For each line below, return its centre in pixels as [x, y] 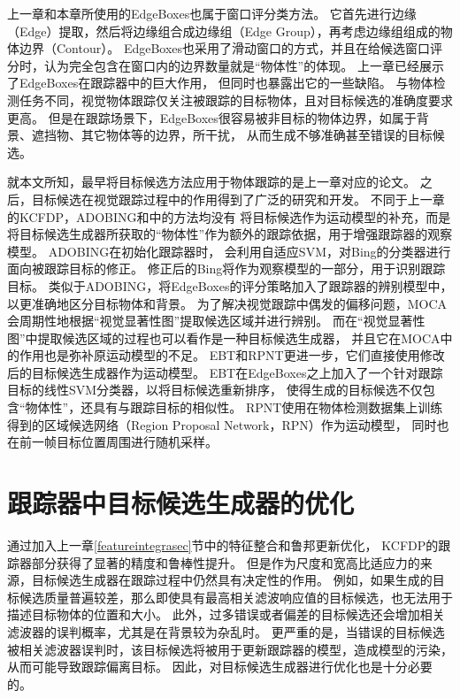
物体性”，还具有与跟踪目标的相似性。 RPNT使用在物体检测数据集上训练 [234, 407]
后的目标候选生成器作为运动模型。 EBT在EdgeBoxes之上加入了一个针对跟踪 [225, 372]
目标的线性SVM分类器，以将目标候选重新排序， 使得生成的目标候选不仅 [215, 390]
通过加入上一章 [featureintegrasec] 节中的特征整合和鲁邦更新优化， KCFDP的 [223, 545]
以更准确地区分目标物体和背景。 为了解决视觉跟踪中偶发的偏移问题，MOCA [227, 303]
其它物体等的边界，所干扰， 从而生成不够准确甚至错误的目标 [257, 135]
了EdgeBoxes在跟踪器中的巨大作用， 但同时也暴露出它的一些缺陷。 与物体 [220, 83]
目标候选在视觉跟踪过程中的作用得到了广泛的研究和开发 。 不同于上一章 [238, 199]
